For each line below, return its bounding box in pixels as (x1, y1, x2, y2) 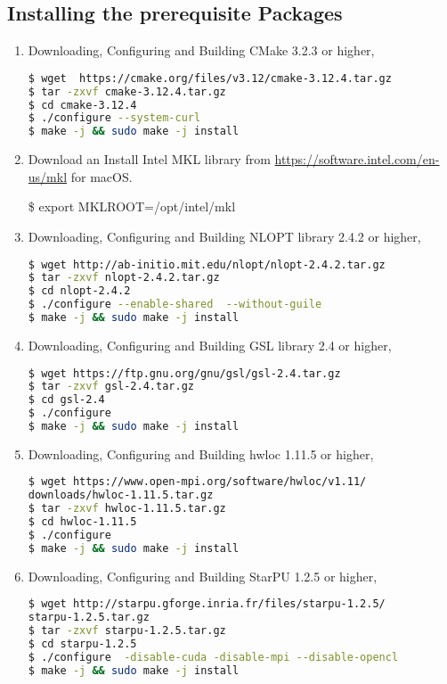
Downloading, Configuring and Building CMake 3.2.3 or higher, (28, 41, 375, 60)
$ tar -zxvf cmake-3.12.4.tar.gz (28, 85, 226, 98)
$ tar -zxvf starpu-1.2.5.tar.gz (28, 624, 226, 638)
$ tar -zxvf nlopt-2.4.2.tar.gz (28, 271, 220, 284)
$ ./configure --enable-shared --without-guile (28, 298, 322, 311)
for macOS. (70, 167, 133, 185)
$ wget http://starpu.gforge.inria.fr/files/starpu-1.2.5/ (28, 597, 386, 611)
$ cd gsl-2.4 (28, 393, 105, 407)
